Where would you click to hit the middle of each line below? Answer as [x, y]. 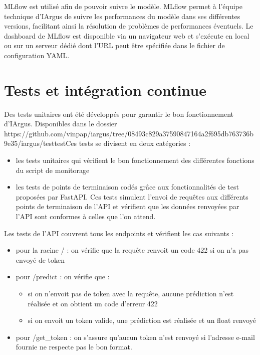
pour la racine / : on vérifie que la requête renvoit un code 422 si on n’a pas [132, 250]
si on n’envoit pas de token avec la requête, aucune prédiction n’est [131, 293]
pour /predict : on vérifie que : [63, 277]
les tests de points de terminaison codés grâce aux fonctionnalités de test [127, 187]
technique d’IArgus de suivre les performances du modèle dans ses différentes [122, 16]
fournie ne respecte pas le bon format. [74, 347]
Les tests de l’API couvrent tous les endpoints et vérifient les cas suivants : [119, 233]
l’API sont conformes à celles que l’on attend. [86, 216]
